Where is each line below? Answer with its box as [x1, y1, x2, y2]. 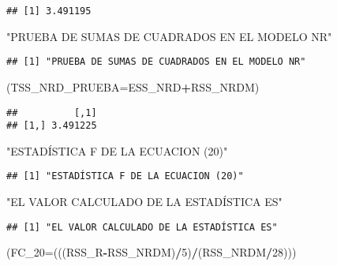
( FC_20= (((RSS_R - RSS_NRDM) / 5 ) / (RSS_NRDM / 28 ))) [6, 244, 297, 260]
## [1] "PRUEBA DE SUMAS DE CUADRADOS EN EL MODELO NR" [6, 56, 306, 68]
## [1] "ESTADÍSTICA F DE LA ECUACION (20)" [6, 170, 244, 182]
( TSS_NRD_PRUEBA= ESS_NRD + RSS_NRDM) [6, 78, 260, 95]
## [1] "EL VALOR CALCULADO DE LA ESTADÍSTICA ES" [6, 221, 278, 233]
